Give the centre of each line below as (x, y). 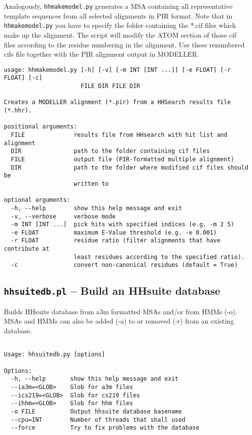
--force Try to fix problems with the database (105, 428)
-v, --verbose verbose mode (63, 216)
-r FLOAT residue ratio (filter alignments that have (116, 241)
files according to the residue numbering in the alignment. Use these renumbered (124, 44)
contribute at (27, 249)
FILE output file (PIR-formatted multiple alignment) (123, 159)
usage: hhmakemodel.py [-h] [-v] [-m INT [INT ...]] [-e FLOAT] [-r (117, 70)
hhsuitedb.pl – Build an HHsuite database (112, 291)
